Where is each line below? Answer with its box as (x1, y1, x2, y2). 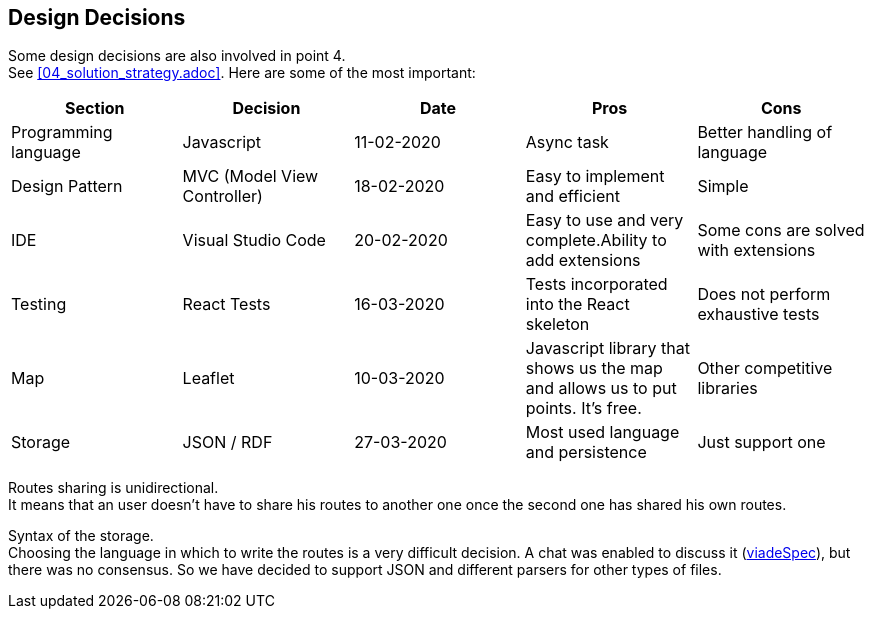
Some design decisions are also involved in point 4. (8, 47, 346, 65)
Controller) (182, 186, 263, 207)
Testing (11, 294, 67, 315)
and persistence (525, 442, 647, 463)
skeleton (525, 314, 590, 335)
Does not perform (697, 284, 831, 305)
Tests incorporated (525, 274, 668, 295)
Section (65, 98, 125, 119)
